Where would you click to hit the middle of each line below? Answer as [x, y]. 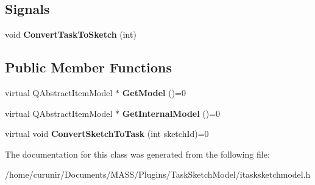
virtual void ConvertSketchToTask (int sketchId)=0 [107, 134]
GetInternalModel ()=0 [171, 113]
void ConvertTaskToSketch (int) [71, 34]
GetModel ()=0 [154, 92]
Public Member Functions [88, 67]
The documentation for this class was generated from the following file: [137, 154]
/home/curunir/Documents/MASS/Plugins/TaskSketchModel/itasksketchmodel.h [158, 174]
